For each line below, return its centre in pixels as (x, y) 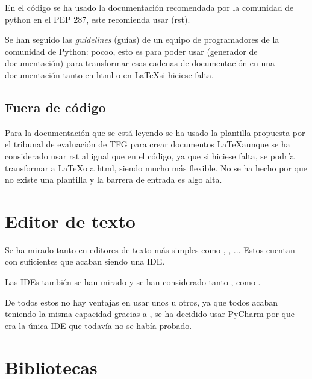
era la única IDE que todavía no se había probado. (98, 325)
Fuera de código (55, 107)
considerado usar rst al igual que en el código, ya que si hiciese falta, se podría (150, 156)
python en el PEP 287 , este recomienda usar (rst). (98, 19)
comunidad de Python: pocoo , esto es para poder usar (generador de (131, 51)
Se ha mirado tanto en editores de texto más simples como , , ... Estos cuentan (150, 249)
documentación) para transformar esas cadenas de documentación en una (140, 63)
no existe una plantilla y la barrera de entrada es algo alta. (114, 180)
